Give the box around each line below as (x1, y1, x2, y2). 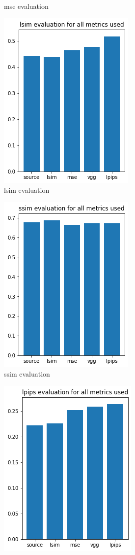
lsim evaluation (4, 185, 50, 195)
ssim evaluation (4, 369, 50, 379)
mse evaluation (4, 1, 49, 11)
